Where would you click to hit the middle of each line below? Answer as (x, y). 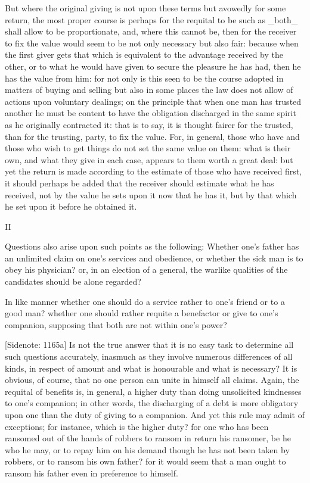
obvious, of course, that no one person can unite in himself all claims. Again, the (152, 380)
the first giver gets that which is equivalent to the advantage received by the (144, 54)
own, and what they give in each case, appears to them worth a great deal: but (149, 159)
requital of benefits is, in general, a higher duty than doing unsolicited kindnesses (153, 391)
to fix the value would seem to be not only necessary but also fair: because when (152, 43)
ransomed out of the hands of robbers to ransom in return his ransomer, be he (148, 438)
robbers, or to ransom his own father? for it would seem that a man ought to (145, 461)
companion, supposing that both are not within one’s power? (116, 324)
